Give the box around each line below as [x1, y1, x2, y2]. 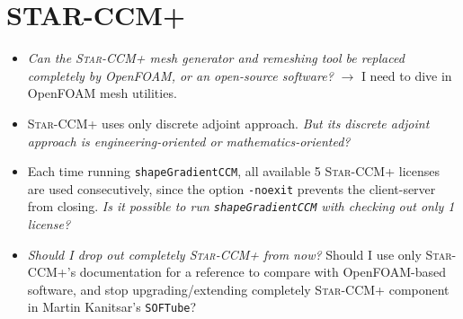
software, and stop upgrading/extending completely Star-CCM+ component [27, 279, 450, 298]
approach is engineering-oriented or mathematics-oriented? [27, 131, 351, 150]
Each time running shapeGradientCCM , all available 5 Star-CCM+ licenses [27, 162, 441, 181]
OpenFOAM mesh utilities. [27, 84, 177, 102]
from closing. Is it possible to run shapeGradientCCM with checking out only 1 [27, 197, 455, 216]
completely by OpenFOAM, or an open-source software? [27, 66, 334, 84]
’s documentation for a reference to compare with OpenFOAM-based [67, 262, 447, 281]
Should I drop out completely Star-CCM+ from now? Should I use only [27, 244, 422, 263]
